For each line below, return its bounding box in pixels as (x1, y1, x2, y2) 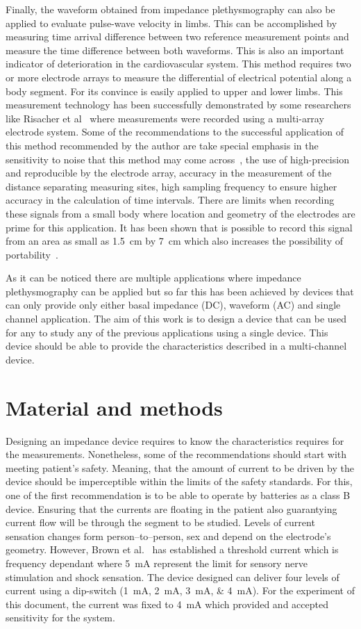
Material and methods (6, 393, 223, 421)
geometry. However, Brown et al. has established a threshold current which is (6, 542, 339, 557)
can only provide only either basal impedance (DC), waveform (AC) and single (6, 297, 341, 312)
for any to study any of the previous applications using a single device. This (6, 325, 328, 339)
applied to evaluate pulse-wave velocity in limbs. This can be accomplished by (6, 15, 337, 30)
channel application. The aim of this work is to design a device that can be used (6, 311, 347, 326)
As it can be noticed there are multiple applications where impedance (6, 270, 301, 285)
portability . (6, 247, 58, 261)
